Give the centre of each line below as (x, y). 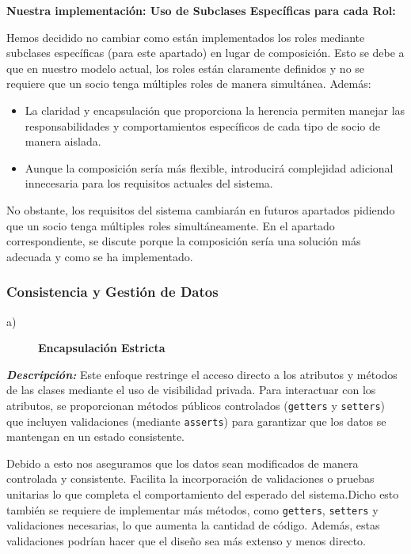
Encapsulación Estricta (102, 348)
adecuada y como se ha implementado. (100, 256)
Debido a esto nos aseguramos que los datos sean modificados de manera (183, 463)
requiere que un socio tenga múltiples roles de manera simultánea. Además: (189, 83)
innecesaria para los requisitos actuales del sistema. (149, 183)
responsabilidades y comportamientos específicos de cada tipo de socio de (202, 125)
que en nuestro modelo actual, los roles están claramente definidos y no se (186, 68)
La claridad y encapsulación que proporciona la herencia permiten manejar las (215, 110)
